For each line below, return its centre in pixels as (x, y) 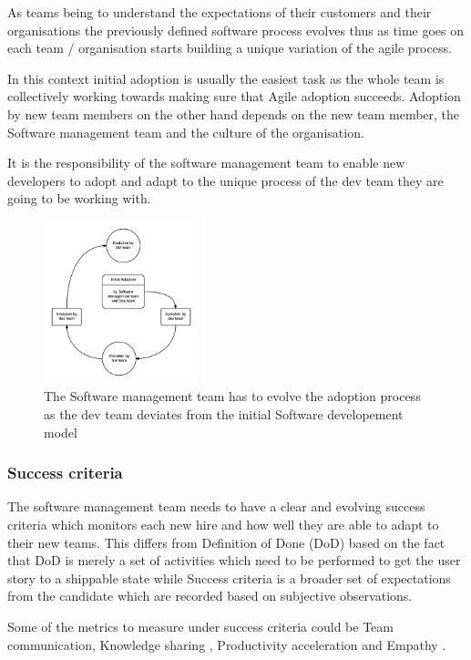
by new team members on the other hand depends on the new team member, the (234, 113)
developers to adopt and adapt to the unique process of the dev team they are (225, 180)
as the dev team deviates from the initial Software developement (224, 413)
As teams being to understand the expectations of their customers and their (220, 12)
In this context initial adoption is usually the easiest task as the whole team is (226, 78)
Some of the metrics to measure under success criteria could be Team (201, 626)
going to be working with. (79, 198)
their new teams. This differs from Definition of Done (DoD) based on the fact (226, 542)
